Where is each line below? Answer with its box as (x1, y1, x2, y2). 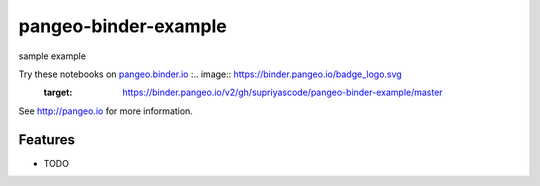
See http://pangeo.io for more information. (18, 105, 194, 117)
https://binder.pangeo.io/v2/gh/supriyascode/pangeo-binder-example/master (122, 86, 444, 99)
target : (43, 86, 73, 99)
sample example (18, 50, 87, 62)
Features (18, 131, 75, 148)
